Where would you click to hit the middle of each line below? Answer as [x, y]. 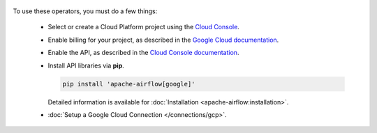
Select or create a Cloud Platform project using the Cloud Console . [144, 27]
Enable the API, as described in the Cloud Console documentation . [143, 53]
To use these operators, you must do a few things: [85, 11]
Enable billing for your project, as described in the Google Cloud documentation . [163, 40]
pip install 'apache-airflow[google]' [129, 84]
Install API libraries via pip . [86, 65]
